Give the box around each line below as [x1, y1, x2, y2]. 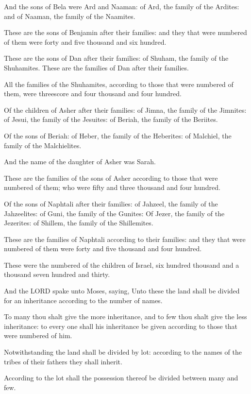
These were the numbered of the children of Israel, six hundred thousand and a [4, 259, 239, 270]
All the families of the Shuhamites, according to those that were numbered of [4, 79, 234, 89]
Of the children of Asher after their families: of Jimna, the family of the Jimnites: [4, 104, 247, 115]
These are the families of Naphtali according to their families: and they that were [4, 234, 246, 244]
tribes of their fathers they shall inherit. [4, 356, 122, 366]
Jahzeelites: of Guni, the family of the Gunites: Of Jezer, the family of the [4, 208, 225, 218]
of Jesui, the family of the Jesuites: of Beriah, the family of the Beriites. [4, 114, 218, 124]
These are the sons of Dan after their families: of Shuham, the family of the [4, 53, 229, 63]
